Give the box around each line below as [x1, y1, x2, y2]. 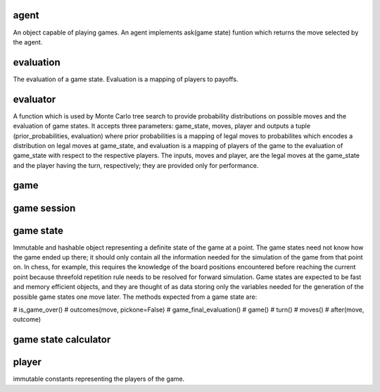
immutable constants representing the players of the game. [13, 374, 185, 384]
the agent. [13, 37, 43, 46]
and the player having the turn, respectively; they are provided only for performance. [13, 161, 259, 169]
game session [13, 202, 76, 214]
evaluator [13, 93, 56, 105]
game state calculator [13, 333, 111, 345]
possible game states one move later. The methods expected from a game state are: [13, 293, 258, 301]
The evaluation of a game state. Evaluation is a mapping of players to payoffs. [13, 75, 239, 83]
